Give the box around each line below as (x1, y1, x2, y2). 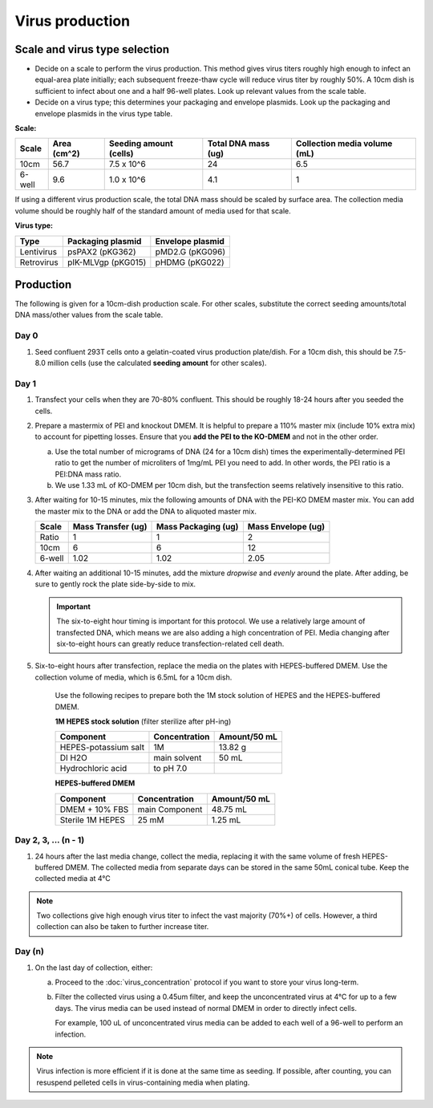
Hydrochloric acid (59, 763, 127, 774)
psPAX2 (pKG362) (67, 246, 136, 257)
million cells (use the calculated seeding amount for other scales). (47, 358, 267, 368)
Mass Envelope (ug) (247, 522, 326, 533)
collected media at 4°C (34, 874, 111, 883)
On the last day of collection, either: (34, 963, 153, 972)
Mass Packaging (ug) (156, 522, 239, 533)
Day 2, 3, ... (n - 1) (14, 834, 85, 846)
